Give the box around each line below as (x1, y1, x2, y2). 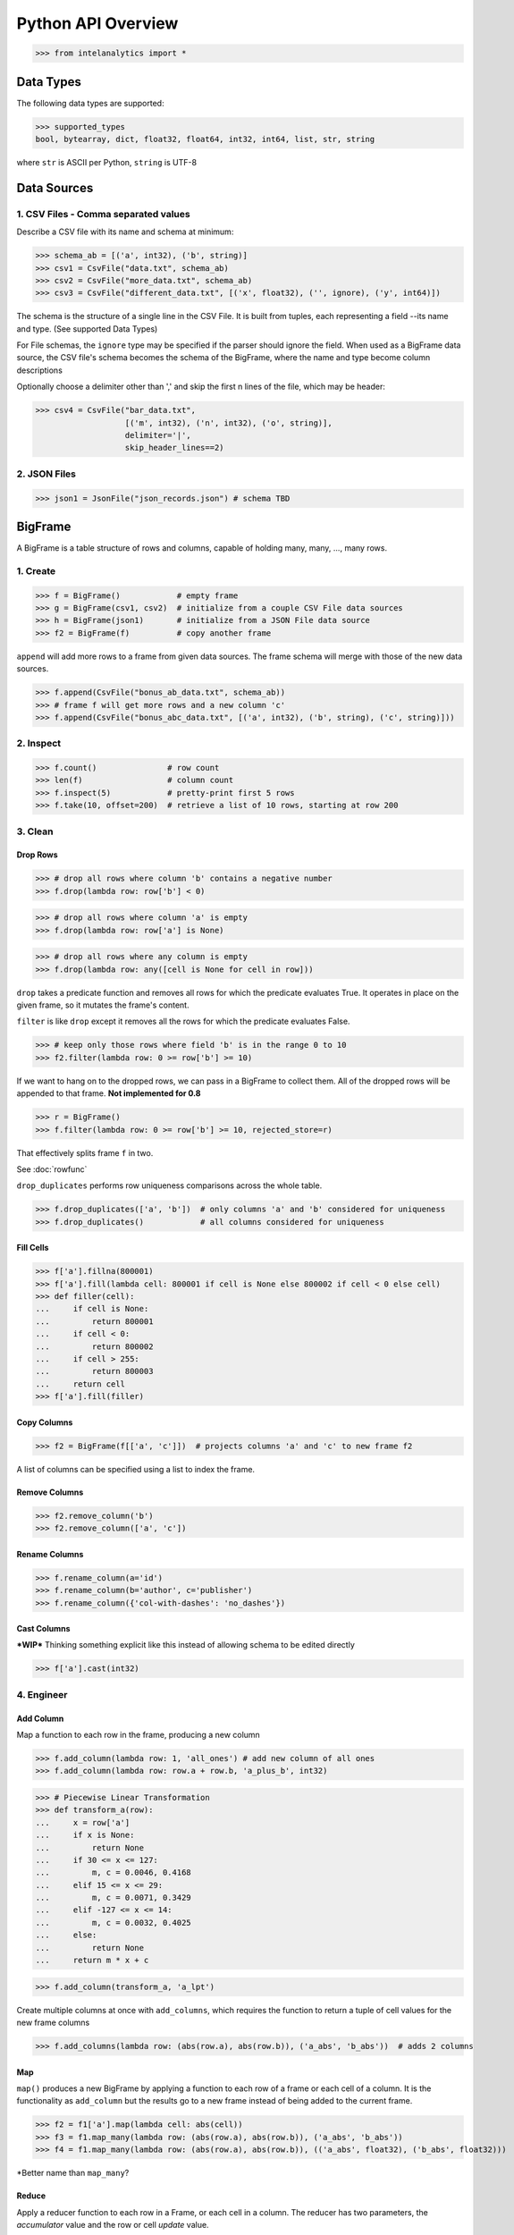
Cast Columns (16, 1624, 71, 1634)
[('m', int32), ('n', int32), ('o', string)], (124, 417, 333, 428)
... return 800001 (35, 1316, 154, 1327)
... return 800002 (35, 1341, 154, 1352)
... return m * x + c (35, 1955, 149, 1966)
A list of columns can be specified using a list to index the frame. (16, 1463, 255, 1474)
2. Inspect (16, 738, 62, 750)
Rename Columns (16, 1548, 84, 1559)
